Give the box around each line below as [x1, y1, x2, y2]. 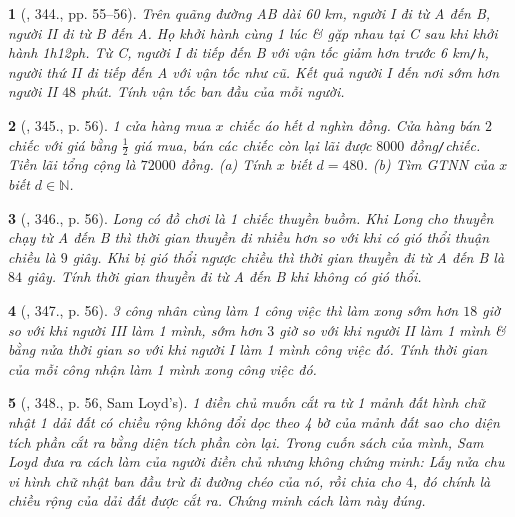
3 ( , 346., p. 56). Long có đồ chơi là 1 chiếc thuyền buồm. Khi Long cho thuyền [8, 207, 494, 228]
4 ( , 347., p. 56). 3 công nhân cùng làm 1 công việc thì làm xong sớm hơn [8, 300, 459, 321]
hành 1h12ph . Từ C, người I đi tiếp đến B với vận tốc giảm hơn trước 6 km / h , [8, 42, 489, 63]
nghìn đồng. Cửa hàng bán [319, 115, 480, 136]
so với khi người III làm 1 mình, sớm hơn [8, 319, 263, 340]
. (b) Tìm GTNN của [363, 154, 495, 175]
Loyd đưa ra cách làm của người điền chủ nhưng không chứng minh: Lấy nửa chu [8, 451, 505, 472]
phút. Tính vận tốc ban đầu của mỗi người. [81, 81, 345, 102]
